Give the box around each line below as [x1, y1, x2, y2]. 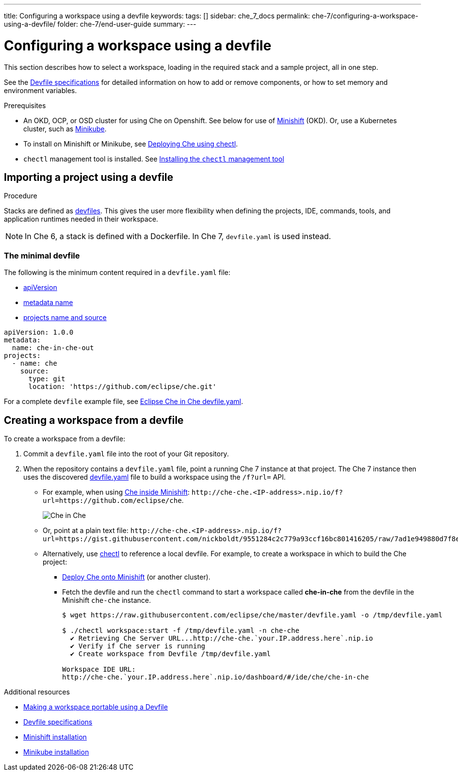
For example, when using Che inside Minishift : [43, 487, 190, 496]
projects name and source [23, 313, 107, 322]
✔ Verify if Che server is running [70, 642, 206, 650]
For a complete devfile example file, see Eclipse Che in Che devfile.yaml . [4, 397, 243, 406]
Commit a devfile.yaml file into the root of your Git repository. [23, 449, 229, 458]
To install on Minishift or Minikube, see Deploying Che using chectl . [23, 139, 238, 148]
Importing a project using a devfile [4, 171, 174, 183]
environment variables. [4, 86, 77, 95]
